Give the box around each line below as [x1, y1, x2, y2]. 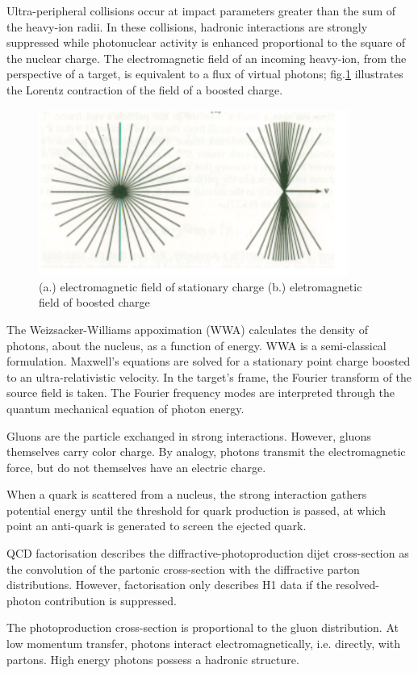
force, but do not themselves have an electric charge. [6, 458, 266, 475]
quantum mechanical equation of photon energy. [6, 399, 245, 416]
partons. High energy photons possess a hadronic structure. [6, 650, 299, 667]
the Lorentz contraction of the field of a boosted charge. [6, 81, 283, 98]
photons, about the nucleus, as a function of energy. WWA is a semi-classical [6, 336, 387, 353]
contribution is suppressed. [44, 591, 177, 608]
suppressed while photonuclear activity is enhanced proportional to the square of [6, 34, 406, 51]
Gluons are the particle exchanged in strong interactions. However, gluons [6, 427, 371, 444]
